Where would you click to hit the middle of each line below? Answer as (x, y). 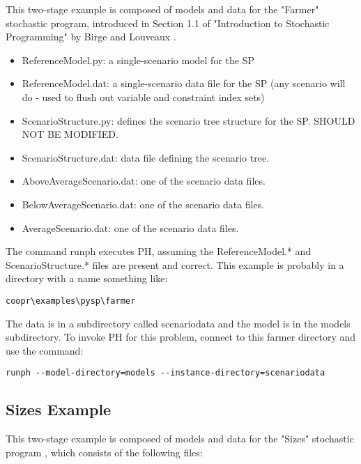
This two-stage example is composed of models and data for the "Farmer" (162, 9)
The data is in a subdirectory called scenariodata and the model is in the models (178, 323)
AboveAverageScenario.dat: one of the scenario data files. (144, 181)
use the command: (45, 350)
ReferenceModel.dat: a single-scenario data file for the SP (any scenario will (184, 83)
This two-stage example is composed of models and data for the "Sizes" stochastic (180, 439)
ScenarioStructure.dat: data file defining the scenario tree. (145, 157)
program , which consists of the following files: (104, 452)
